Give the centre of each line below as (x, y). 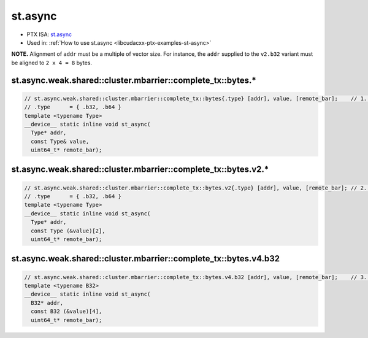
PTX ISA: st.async (49, 34)
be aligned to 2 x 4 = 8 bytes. (52, 63)
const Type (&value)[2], (68, 231)
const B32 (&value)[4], (67, 312)
